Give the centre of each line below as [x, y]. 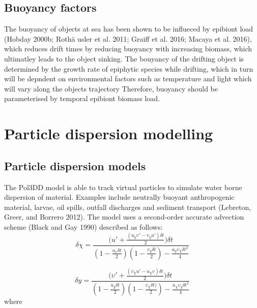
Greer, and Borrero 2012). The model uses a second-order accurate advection [124, 217]
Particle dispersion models [75, 165]
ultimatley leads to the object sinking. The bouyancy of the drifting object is [124, 58]
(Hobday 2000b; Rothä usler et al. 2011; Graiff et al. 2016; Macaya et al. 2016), [128, 38]
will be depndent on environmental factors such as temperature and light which [128, 79]
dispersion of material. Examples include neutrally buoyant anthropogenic [119, 197]
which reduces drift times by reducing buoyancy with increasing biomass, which [128, 49]
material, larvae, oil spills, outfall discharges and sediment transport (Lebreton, [128, 207]
